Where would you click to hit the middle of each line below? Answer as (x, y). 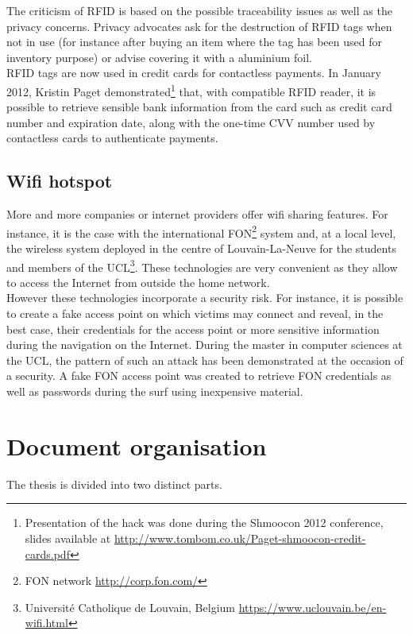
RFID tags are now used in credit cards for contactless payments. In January (194, 73)
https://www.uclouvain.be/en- (313, 607)
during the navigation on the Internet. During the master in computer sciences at (205, 345)
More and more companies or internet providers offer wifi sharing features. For (197, 214)
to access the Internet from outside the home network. (138, 282)
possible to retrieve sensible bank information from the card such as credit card (199, 107)
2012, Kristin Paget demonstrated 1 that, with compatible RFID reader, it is (191, 90)
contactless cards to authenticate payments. (112, 138)
